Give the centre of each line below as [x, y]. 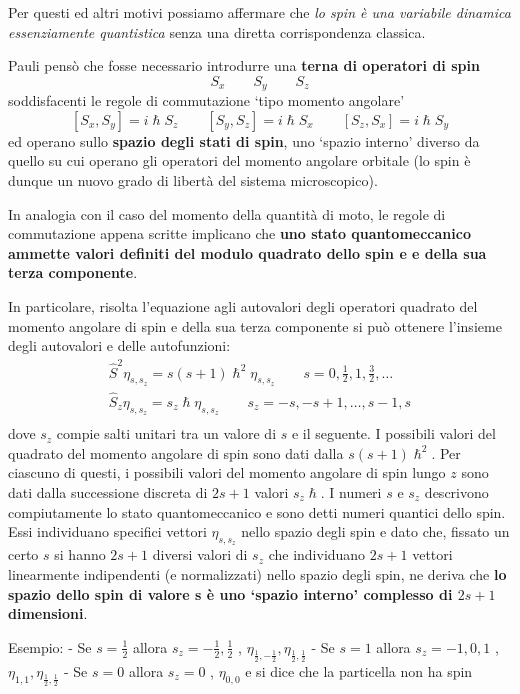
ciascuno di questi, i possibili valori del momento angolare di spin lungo [227, 472]
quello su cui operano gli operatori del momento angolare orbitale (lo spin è [239, 160]
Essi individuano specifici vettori [107, 531]
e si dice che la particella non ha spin [359, 670]
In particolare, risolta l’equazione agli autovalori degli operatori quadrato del [243, 305]
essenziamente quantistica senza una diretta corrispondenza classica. [217, 31]
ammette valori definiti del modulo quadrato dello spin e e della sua [247, 252]
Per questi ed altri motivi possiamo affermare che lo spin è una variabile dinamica [259, 12]
